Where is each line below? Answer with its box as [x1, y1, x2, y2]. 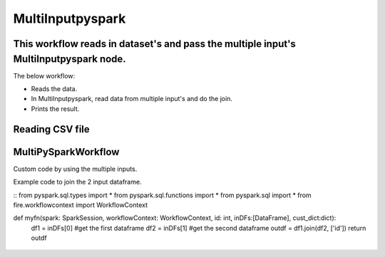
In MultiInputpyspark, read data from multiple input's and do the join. [31, 95, 233, 103]
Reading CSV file [13, 123, 91, 135]
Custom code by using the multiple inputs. [13, 164, 138, 173]
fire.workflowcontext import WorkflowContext [13, 200, 148, 209]
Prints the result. [31, 104, 80, 113]
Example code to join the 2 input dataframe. [13, 178, 142, 187]
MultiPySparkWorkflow [13, 146, 120, 158]
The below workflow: [13, 71, 76, 80]
